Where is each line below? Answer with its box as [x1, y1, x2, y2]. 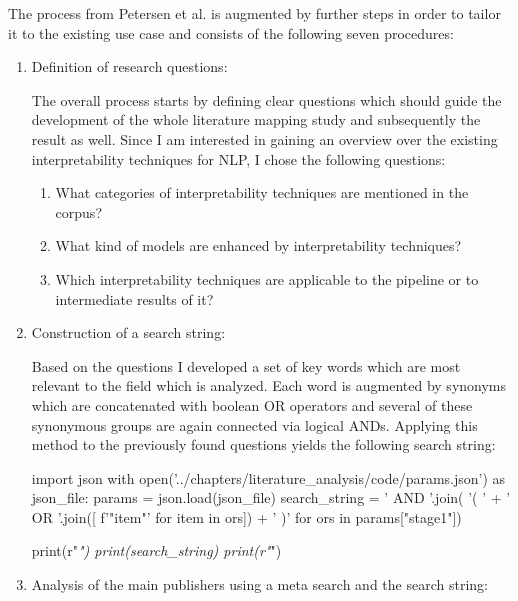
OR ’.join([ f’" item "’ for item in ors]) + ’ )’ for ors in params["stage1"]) [31, 506, 462, 527]
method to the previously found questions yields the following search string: [31, 434, 496, 455]
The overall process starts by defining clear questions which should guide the [31, 89, 502, 110]
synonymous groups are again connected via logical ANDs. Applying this [31, 414, 478, 435]
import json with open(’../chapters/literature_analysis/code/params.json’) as [31, 467, 506, 488]
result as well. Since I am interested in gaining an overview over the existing [31, 128, 498, 149]
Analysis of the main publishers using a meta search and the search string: [31, 574, 488, 595]
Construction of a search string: [31, 322, 226, 343]
